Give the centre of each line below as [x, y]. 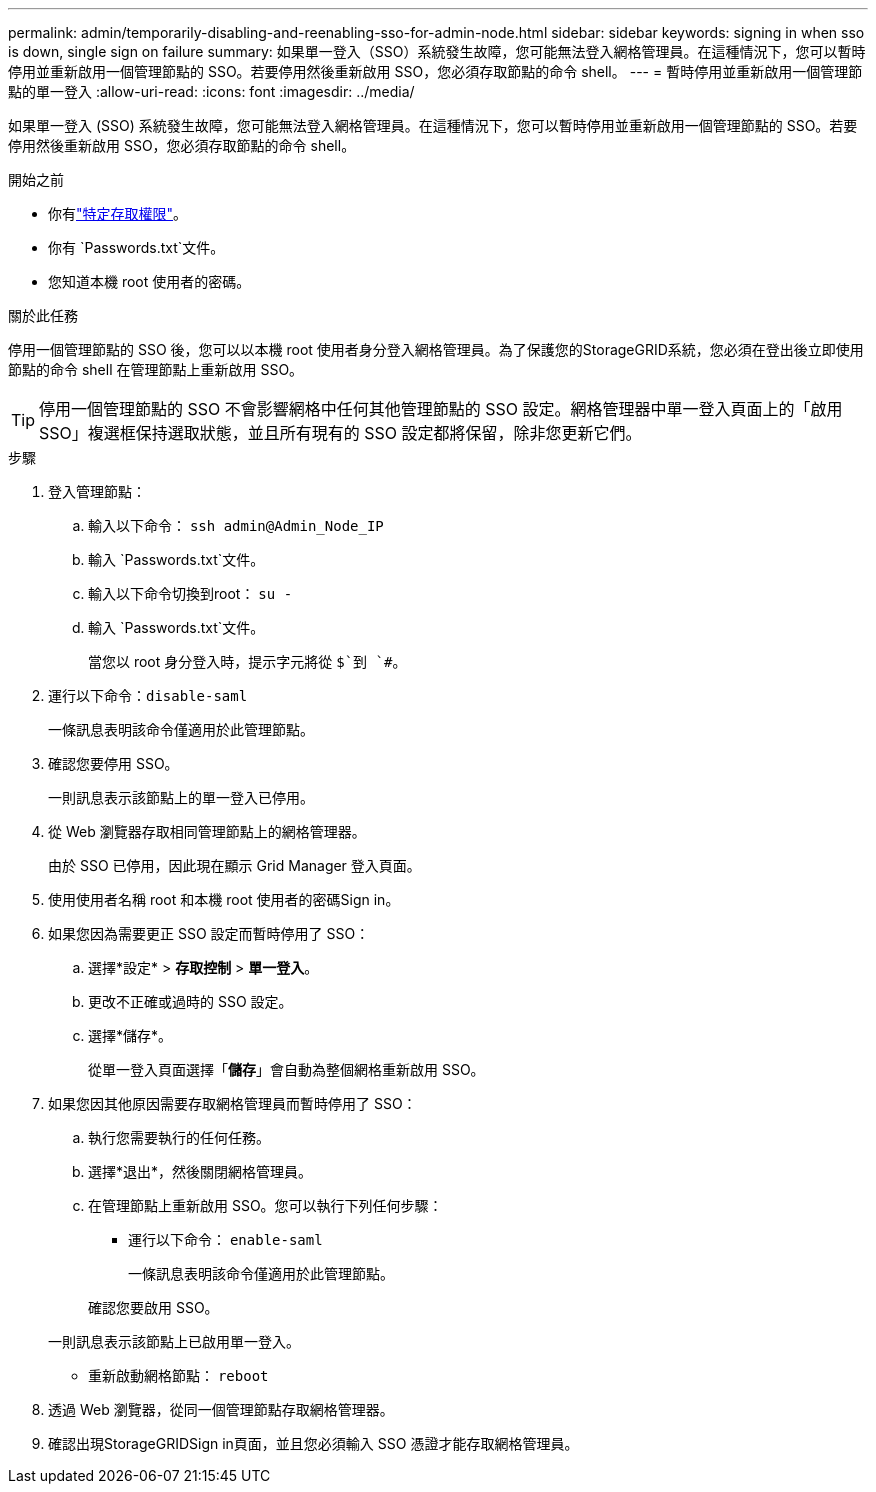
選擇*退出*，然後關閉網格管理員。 [200, 1171]
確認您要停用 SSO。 [113, 763]
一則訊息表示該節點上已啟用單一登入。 [174, 1341]
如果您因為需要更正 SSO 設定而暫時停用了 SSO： [209, 933]
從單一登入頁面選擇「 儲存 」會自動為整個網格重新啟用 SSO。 [286, 1069]
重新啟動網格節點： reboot [178, 1375]
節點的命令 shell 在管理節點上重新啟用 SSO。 [156, 369]
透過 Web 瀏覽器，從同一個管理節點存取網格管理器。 [221, 1409]
